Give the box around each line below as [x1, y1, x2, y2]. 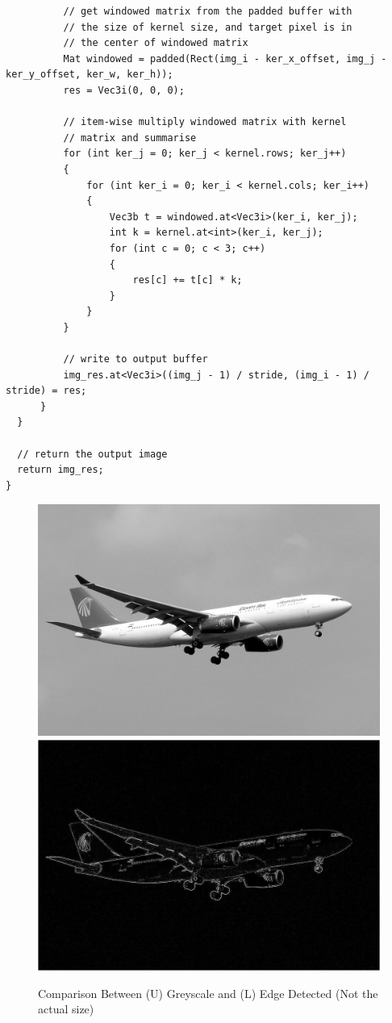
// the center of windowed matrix [63, 37, 248, 49]
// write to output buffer [63, 353, 208, 365]
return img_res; [17, 464, 104, 476]
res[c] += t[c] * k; [132, 274, 243, 286]
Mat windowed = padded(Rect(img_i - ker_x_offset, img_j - [63, 52, 387, 65]
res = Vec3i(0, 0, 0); [63, 84, 185, 96]
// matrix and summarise [63, 132, 197, 144]
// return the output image [17, 448, 168, 460]
